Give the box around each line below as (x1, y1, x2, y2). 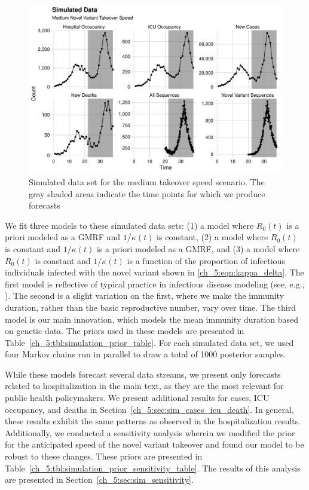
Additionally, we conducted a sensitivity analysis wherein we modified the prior (5, 426, 295, 439)
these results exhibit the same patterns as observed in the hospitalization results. (5, 415, 301, 427)
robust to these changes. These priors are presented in (5, 450, 203, 463)
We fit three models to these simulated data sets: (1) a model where (5, 219, 254, 231)
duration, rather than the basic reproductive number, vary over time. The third (5, 301, 296, 313)
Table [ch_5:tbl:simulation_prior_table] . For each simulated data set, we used (5, 336, 294, 348)
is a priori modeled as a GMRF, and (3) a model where (97, 242, 300, 255)
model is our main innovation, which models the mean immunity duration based (5, 313, 299, 325)
